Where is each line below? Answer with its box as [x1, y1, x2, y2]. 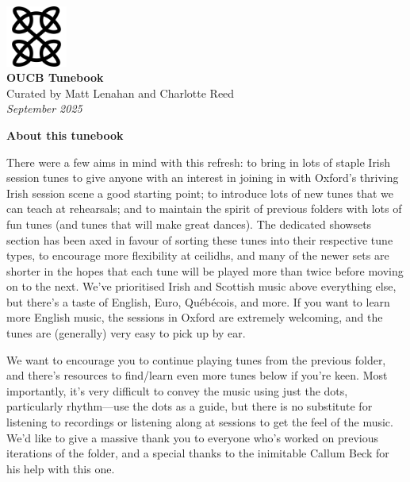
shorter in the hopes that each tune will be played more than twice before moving [6, 262, 404, 279]
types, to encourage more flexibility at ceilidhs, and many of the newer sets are [6, 247, 389, 264]
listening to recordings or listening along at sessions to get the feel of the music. [6, 414, 393, 430]
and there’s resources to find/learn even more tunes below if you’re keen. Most [6, 367, 388, 384]
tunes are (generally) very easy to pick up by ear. [6, 325, 246, 341]
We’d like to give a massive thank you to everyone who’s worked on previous [6, 429, 378, 445]
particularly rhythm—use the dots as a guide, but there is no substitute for [6, 398, 373, 415]
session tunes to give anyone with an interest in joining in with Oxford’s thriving [6, 169, 399, 186]
